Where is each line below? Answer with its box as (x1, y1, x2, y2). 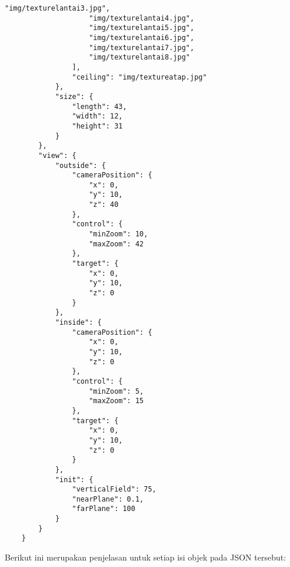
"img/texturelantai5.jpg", (89, 24, 195, 32)
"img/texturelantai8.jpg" (89, 53, 190, 62)
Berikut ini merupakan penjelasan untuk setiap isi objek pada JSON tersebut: (5, 551, 286, 563)
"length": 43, (72, 102, 127, 111)
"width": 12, (72, 112, 123, 121)
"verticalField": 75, (72, 485, 156, 494)
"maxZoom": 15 (89, 397, 144, 406)
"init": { (55, 475, 94, 484)
